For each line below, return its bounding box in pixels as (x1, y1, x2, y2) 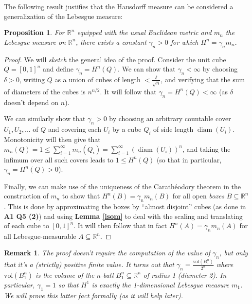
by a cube (112, 124, 142, 134)
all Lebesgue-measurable (4, 231, 76, 241)
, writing (19, 74, 45, 84)
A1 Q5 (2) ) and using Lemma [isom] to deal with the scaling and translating (4, 211, 243, 221)
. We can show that (118, 64, 176, 74)
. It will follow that (100, 86, 157, 96)
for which (170, 36, 198, 47)
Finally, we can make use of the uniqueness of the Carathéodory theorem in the (4, 181, 241, 191)
